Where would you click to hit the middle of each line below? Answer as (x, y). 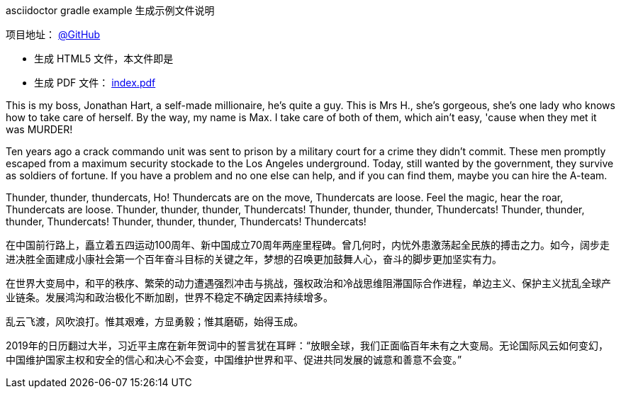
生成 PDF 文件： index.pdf (95, 83)
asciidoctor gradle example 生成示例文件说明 (110, 10)
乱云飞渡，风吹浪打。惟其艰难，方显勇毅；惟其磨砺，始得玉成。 (155, 321)
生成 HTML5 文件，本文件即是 (104, 58)
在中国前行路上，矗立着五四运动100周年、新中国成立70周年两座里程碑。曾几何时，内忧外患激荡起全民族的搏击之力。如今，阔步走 (308, 245)
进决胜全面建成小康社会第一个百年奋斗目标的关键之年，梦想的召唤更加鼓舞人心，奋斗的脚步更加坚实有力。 (254, 259)
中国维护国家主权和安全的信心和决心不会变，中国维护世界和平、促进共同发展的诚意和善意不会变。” (234, 360)
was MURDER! (39, 129)
